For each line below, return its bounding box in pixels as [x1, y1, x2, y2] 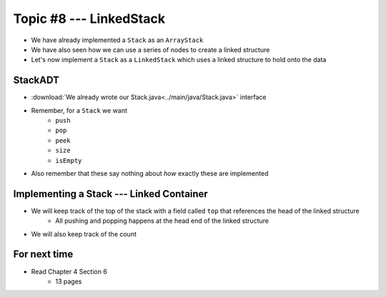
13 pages [55, 277, 82, 286]
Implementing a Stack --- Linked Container [13, 188, 209, 200]
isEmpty [55, 156, 82, 164]
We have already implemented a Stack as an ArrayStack [31, 36, 204, 44]
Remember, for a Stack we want [31, 106, 128, 114]
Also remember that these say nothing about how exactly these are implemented [31, 168, 269, 178]
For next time [13, 248, 74, 261]
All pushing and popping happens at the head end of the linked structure [55, 216, 269, 225]
